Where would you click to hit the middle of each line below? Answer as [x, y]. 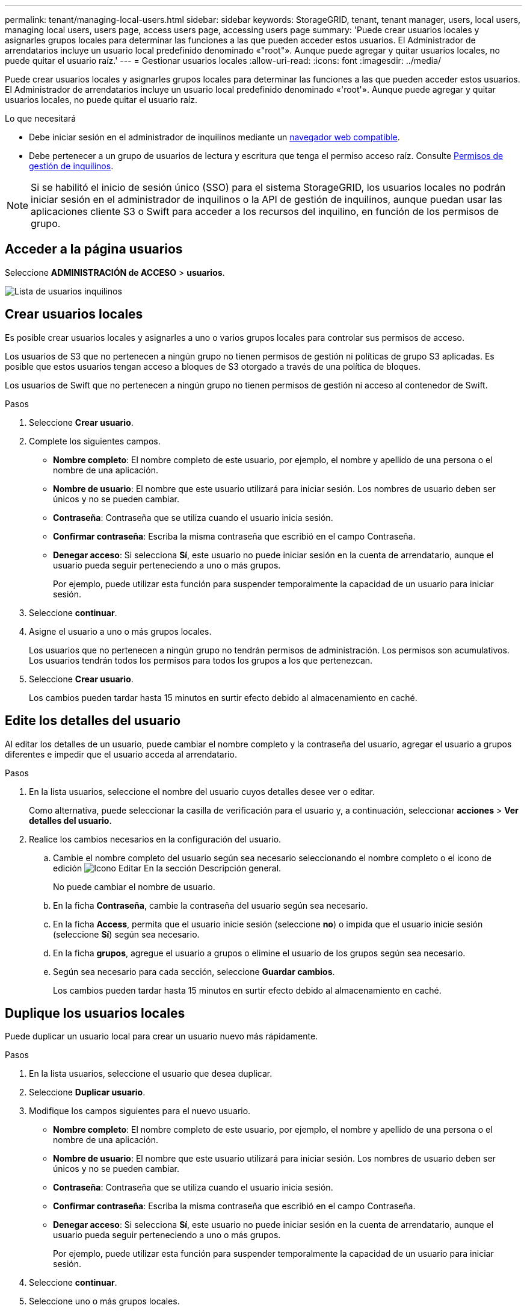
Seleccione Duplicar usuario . [87, 1092]
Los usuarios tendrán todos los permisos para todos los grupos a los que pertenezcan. [201, 660]
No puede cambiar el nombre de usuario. [134, 886]
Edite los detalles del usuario [93, 721]
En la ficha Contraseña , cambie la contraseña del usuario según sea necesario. [211, 905]
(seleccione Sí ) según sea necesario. [126, 934]
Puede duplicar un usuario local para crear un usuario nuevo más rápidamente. [162, 1036]
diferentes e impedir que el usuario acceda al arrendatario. [121, 754]
